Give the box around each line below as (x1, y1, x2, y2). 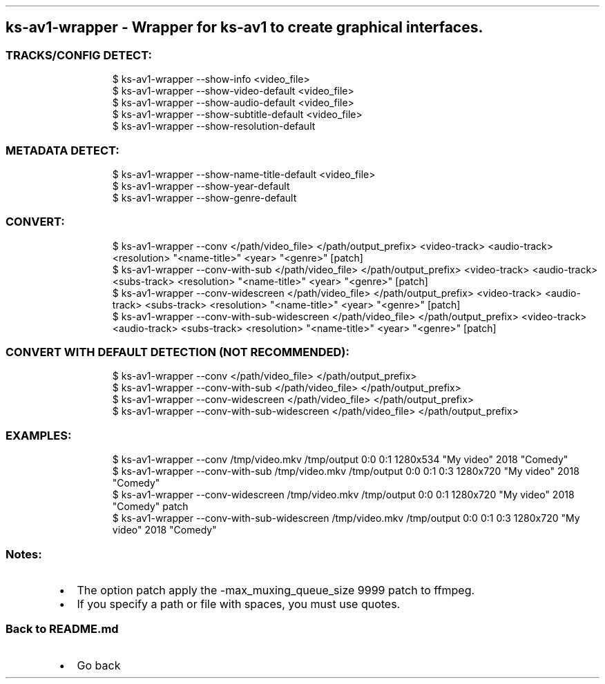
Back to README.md (6, 622, 119, 636)
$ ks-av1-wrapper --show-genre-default (112, 191, 297, 204)
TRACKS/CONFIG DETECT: (6, 48, 152, 62)
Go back (77, 658, 121, 672)
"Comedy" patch (112, 500, 189, 513)
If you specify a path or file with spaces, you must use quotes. (77, 596, 401, 611)
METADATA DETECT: (6, 143, 119, 157)
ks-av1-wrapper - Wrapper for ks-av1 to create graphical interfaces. (6, 19, 483, 37)
